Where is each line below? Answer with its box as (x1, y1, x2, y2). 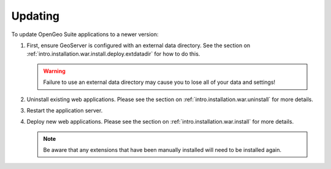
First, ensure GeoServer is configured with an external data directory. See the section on (26, 42, 251, 49)
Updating (11, 9, 60, 23)
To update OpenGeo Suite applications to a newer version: (11, 31, 159, 38)
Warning (43, 67, 66, 75)
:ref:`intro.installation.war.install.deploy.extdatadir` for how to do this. (26, 50, 200, 58)
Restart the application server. (26, 107, 103, 114)
